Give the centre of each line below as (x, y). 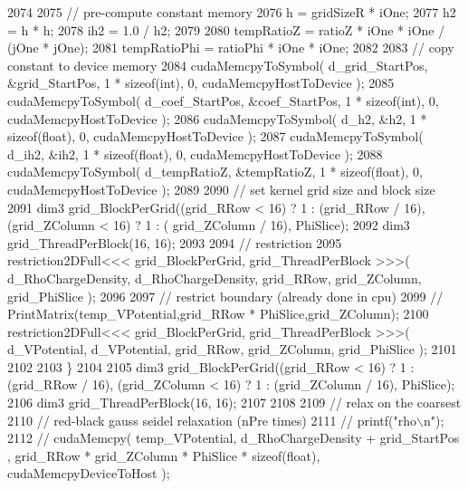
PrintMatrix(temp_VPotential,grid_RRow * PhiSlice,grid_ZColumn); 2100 (218, 314)
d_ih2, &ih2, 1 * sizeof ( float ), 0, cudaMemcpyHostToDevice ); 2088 (195, 153)
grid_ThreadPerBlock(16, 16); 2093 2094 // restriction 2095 (175, 242)
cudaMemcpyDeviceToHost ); (89, 473)
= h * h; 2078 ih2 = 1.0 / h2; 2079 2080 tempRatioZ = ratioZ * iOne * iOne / (226, 29)
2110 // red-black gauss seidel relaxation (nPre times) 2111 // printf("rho (212, 420)
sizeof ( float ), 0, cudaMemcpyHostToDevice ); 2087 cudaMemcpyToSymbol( (215, 136)
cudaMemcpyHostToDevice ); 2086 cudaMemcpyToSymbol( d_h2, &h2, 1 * (217, 118)
